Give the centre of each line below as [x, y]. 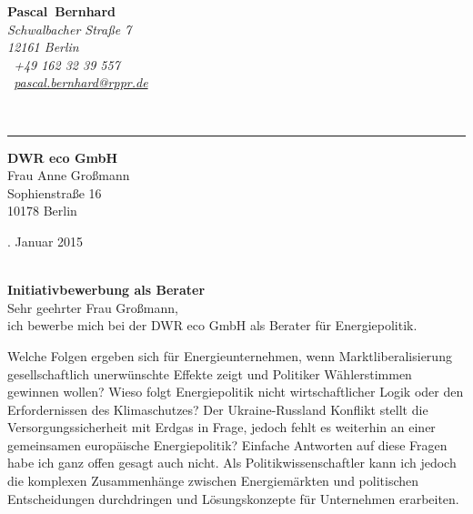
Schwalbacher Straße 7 [70, 29]
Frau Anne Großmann [69, 175]
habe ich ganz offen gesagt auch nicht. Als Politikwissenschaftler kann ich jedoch [232, 463]
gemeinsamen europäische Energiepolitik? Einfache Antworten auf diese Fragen [227, 444]
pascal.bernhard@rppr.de [81, 82]
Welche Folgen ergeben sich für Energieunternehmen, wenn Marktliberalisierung [230, 355]
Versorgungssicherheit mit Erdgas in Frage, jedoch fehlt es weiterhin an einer [221, 427]
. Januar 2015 [45, 241]
